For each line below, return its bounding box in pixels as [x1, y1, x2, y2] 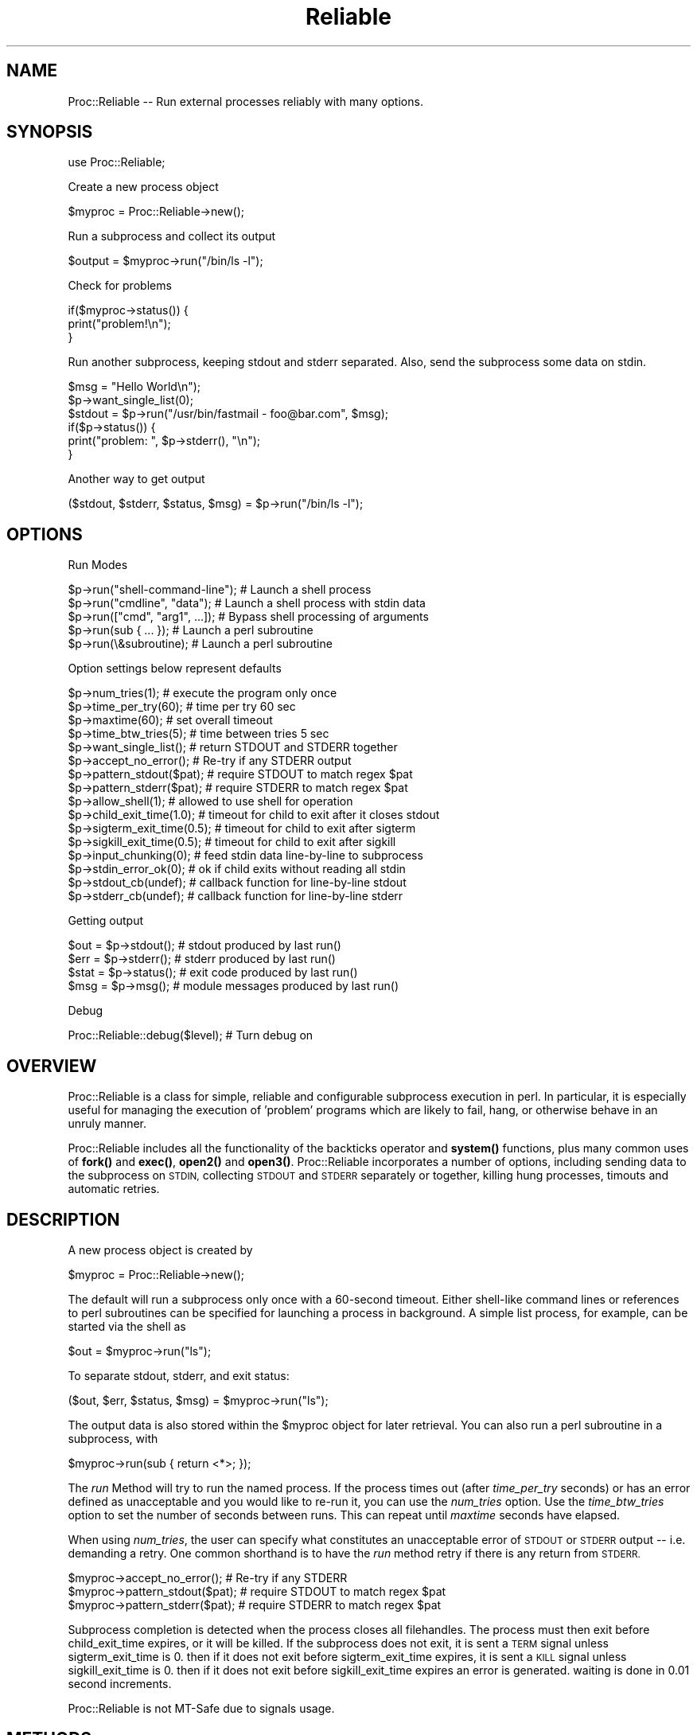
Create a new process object [68, 180, 219, 194]
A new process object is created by [68, 1242, 253, 1257]
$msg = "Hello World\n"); [68, 380, 201, 394]
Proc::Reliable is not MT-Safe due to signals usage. [68, 1701, 335, 1715]
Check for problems [68, 279, 172, 293]
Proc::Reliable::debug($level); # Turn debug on [68, 1028, 313, 1043]
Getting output [68, 914, 144, 928]
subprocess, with [68, 1431, 158, 1445]
